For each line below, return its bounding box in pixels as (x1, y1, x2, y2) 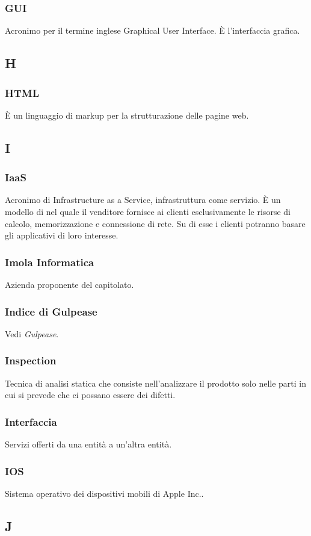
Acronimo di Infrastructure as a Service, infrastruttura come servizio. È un (5, 193, 281, 206)
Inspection (5, 353, 57, 368)
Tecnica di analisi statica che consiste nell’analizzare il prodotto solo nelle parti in (5, 376, 306, 389)
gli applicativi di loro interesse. (5, 229, 119, 242)
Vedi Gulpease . (5, 327, 59, 340)
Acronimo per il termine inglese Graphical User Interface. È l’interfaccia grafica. (5, 24, 300, 37)
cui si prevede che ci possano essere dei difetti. (5, 388, 176, 401)
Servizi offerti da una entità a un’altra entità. (5, 438, 172, 450)
